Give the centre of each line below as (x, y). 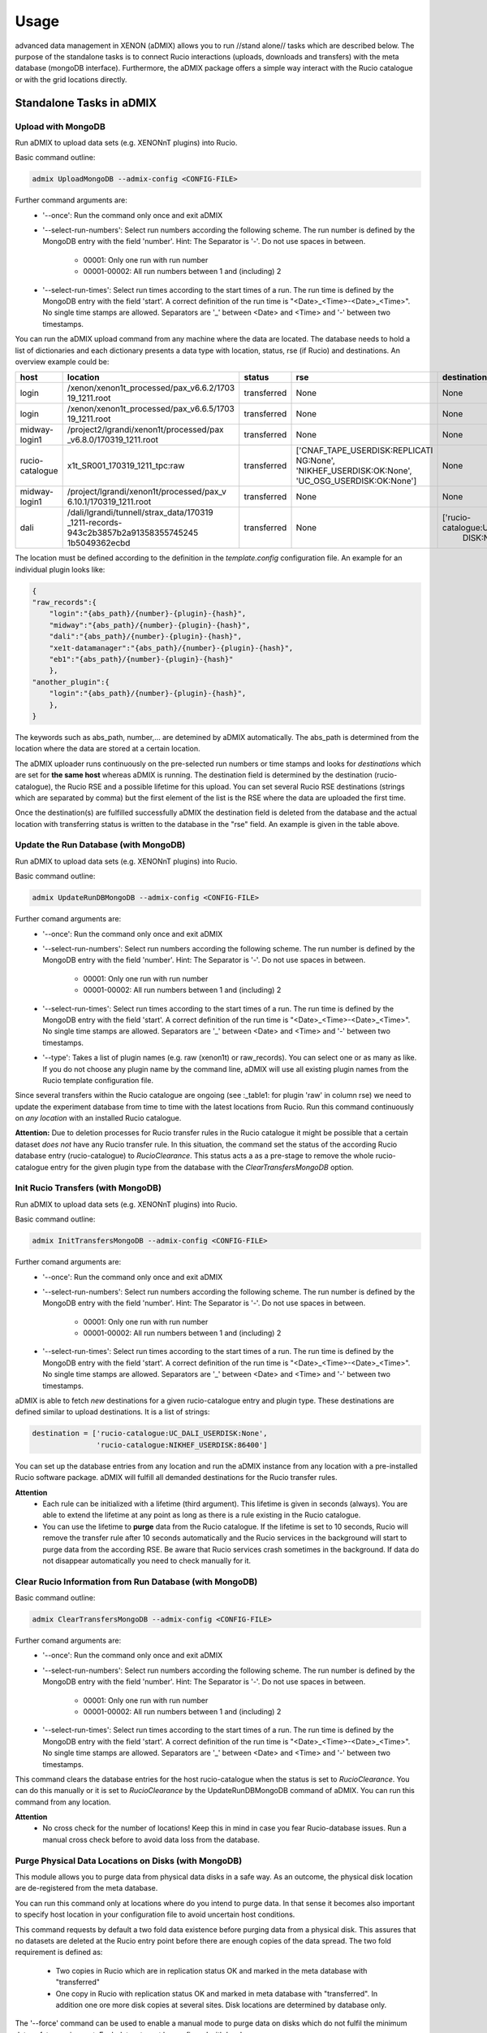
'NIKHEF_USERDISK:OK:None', (354, 471)
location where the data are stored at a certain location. (108, 749)
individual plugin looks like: (60, 569)
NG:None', (316, 461)
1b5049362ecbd (99, 543)
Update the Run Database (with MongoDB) (100, 845)
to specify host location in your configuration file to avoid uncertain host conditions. (155, 1914)
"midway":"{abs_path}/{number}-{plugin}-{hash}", (150, 625)
